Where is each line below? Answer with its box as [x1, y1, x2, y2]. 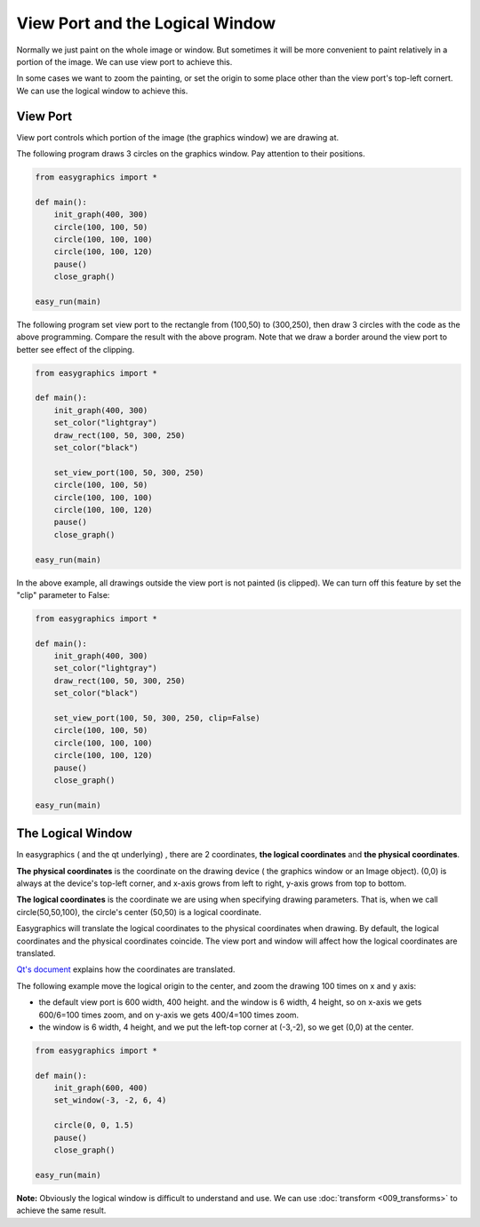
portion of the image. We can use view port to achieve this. [16, 56, 233, 67]
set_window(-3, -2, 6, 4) [53, 1096, 167, 1105]
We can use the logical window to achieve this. [16, 85, 188, 96]
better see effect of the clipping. [16, 344, 135, 355]
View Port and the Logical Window [16, 13, 276, 33]
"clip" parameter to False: [16, 589, 110, 600]
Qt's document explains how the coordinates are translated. [16, 964, 236, 975]
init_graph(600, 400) [53, 1083, 148, 1093]
